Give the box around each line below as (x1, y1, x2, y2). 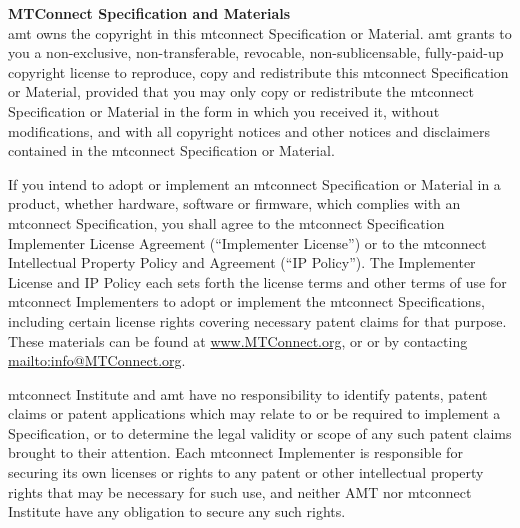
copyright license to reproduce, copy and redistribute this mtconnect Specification (8, 61, 509, 82)
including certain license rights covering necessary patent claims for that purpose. (8, 310, 507, 331)
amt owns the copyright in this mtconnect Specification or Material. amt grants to (8, 22, 512, 43)
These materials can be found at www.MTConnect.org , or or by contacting (8, 330, 468, 351)
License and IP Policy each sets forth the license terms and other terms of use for (8, 271, 507, 292)
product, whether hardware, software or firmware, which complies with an (8, 193, 461, 214)
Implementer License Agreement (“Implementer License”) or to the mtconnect (8, 232, 487, 253)
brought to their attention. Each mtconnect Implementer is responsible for (8, 442, 463, 463)
